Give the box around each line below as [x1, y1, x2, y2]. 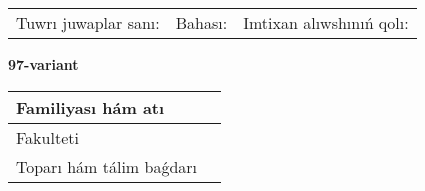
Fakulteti [16, 125, 79, 149]
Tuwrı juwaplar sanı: [16, 11, 160, 34]
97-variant [8, 54, 79, 74]
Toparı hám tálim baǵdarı [16, 154, 198, 178]
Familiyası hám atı [16, 95, 165, 119]
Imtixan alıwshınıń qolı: [243, 11, 409, 34]
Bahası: [175, 11, 228, 34]
